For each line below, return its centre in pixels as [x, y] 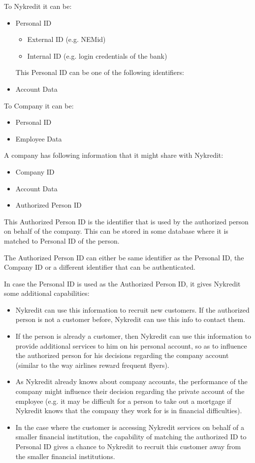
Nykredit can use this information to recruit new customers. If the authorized [132, 309]
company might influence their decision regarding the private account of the [130, 391]
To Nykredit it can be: [38, 6]
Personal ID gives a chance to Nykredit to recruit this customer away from [128, 446]
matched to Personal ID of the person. [62, 240]
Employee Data [39, 138]
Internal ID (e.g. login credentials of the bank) [97, 55]
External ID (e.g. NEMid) [66, 39]
